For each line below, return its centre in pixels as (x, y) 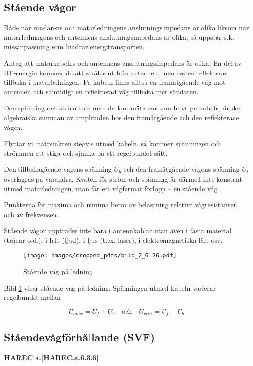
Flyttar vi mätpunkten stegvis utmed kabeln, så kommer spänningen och (113, 143)
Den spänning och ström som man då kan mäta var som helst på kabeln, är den (123, 108)
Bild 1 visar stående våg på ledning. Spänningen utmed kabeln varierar (110, 287)
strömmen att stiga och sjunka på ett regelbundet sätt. (86, 153)
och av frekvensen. (31, 214)
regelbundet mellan (32, 297)
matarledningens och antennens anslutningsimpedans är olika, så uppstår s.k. (119, 37)
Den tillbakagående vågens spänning (58, 169)
